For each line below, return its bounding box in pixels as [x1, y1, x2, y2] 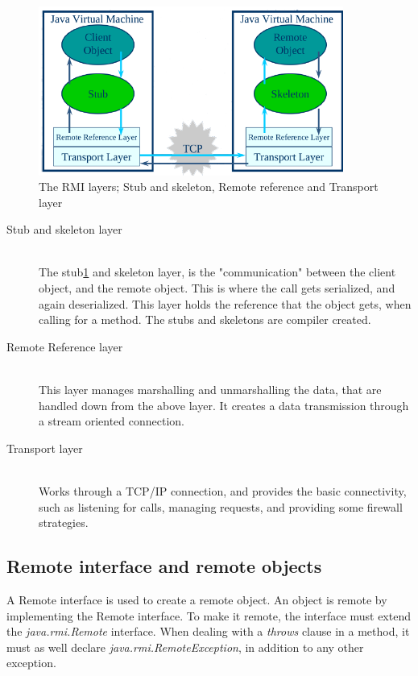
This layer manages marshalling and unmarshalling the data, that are [39, 381, 382, 398]
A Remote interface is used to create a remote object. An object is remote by [6, 591, 387, 608]
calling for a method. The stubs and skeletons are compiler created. [39, 311, 371, 328]
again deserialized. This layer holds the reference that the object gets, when [39, 295, 412, 312]
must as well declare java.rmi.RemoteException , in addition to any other [6, 638, 364, 655]
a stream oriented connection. [39, 413, 184, 429]
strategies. [39, 514, 89, 531]
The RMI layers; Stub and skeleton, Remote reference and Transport [39, 178, 379, 195]
